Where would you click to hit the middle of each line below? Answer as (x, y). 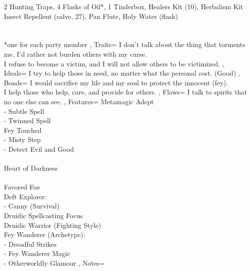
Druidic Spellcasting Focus (43, 215)
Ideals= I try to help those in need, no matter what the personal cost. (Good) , (122, 73)
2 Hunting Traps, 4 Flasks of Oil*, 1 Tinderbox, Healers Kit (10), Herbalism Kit (124, 6)
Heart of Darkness (31, 168)
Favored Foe (22, 187)
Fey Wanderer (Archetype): (45, 234)
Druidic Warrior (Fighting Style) (53, 225)
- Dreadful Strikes (30, 244)
